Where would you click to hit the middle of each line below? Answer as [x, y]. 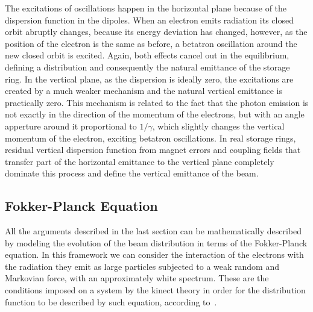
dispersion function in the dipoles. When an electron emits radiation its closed [149, 20]
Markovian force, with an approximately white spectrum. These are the [137, 278]
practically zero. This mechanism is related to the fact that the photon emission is [157, 102]
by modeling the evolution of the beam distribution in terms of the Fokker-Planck [156, 242]
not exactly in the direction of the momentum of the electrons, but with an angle [155, 114]
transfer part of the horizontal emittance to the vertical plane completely [140, 161]
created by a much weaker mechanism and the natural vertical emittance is [144, 91]
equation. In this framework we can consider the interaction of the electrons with [154, 254]
